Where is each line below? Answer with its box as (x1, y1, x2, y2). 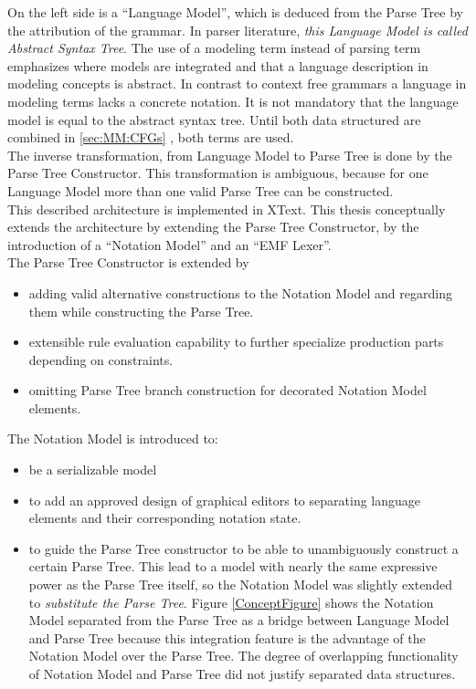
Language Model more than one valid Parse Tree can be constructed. (7, 181, 394, 200)
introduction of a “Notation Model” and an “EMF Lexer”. (7, 235, 332, 254)
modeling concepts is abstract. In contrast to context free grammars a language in (7, 74, 467, 93)
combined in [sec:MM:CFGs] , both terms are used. (7, 128, 294, 147)
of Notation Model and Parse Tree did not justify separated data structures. (28, 664, 456, 683)
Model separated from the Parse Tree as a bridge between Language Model (28, 611, 450, 630)
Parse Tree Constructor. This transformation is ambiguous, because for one (7, 163, 428, 183)
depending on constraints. (28, 350, 174, 369)
